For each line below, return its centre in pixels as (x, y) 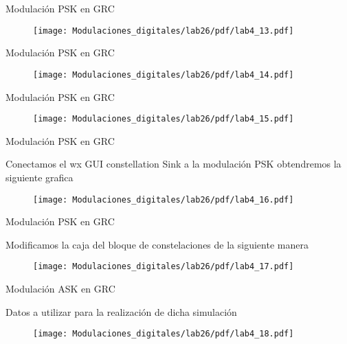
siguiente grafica (40, 177)
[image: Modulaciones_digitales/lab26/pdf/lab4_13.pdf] (164, 31)
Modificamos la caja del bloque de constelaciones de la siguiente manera (157, 244)
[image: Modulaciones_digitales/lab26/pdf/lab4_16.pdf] (164, 199)
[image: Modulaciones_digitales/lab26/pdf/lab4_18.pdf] (164, 334)
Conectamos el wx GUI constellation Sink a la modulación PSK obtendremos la (173, 164)
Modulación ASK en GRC (60, 289)
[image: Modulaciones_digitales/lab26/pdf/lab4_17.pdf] (164, 267)
